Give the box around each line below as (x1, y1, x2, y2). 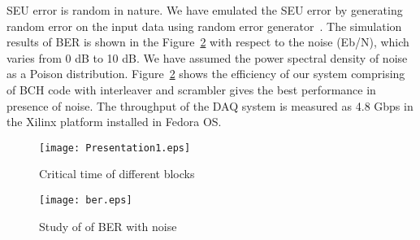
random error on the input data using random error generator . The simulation (6, 17, 402, 34)
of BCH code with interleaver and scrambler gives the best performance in (6, 81, 376, 98)
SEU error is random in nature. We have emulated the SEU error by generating (6, 2, 403, 18)
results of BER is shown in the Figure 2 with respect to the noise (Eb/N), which (6, 33, 409, 50)
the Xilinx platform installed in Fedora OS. (6, 113, 222, 130)
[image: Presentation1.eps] (39, 142, 191, 154)
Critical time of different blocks (39, 165, 195, 182)
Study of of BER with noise (39, 217, 177, 234)
